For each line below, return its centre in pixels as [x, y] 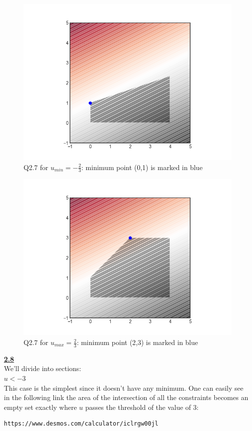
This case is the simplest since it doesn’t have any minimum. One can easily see [124, 388]
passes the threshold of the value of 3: [142, 407]
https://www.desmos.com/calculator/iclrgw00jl [81, 424]
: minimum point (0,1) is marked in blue [142, 167]
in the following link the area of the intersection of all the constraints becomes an [126, 397]
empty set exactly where [40, 407]
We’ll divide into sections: [43, 368]
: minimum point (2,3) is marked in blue [137, 342]
